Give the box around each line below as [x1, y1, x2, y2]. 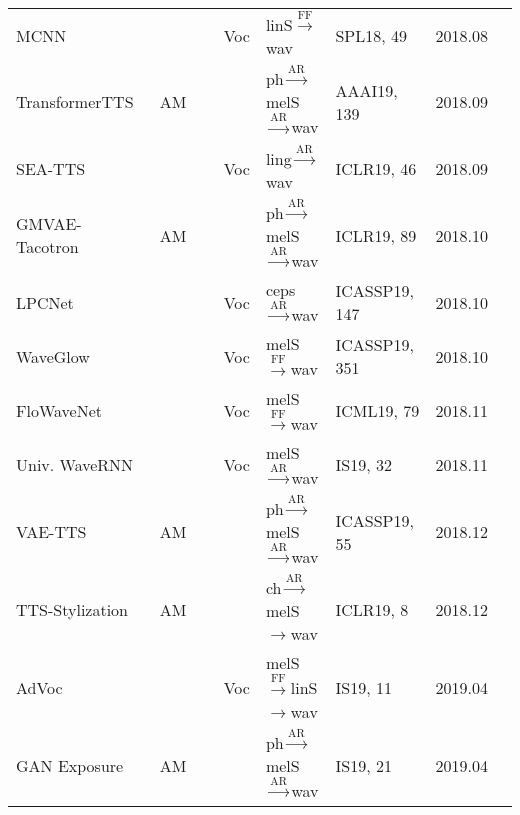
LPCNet [16, 290, 74, 314]
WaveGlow [16, 344, 90, 368]
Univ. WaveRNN [16, 453, 134, 477]
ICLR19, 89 [335, 223, 417, 247]
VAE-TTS [16, 520, 87, 544]
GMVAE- [16, 212, 82, 236]
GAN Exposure [16, 753, 124, 777]
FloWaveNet [16, 399, 103, 423]
